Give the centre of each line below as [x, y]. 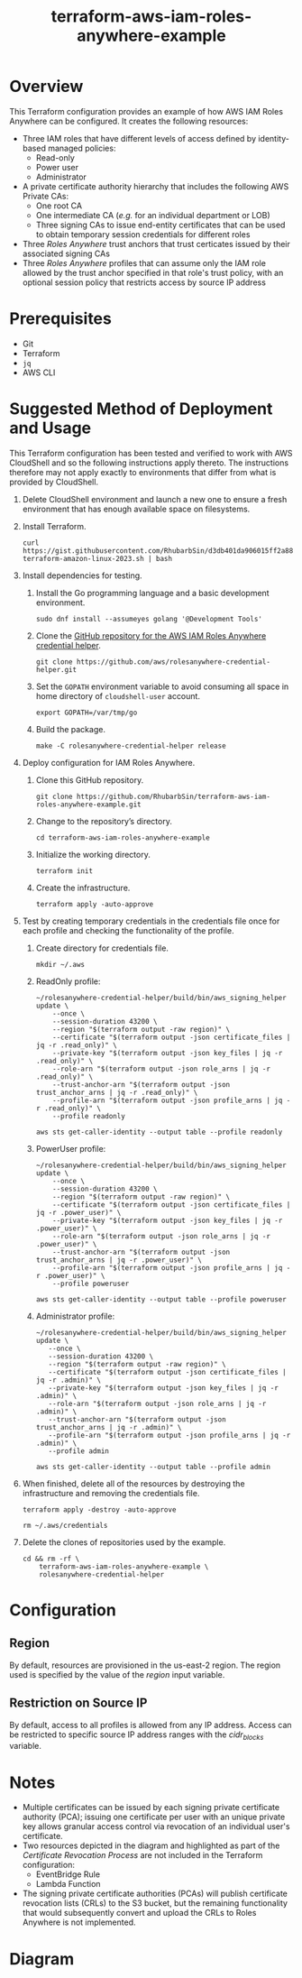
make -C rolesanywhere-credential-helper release [131, 746]
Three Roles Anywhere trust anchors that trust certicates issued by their [156, 244]
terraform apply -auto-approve [95, 904]
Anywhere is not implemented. [79, 1922]
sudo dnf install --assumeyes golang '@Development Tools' [149, 619]
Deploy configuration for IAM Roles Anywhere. [109, 762]
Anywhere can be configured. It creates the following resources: [129, 121]
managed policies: [82, 148]
